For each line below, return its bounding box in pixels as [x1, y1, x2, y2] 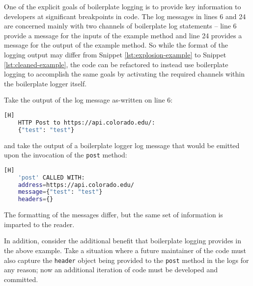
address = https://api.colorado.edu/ [18, 181, 134, 188]
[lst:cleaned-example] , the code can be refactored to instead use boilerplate [4, 59, 228, 69]
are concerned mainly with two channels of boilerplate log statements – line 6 [4, 21, 237, 31]
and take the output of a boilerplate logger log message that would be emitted [4, 140, 240, 150]
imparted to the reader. [4, 219, 75, 229]
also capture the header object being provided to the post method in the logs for [4, 255, 249, 265]
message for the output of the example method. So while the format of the [4, 40, 228, 50]
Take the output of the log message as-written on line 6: [4, 95, 173, 105]
